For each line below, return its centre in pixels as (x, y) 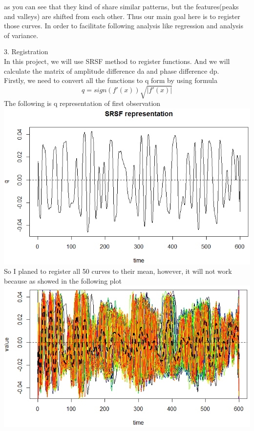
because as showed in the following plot (63, 280)
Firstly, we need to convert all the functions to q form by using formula (111, 80)
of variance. (21, 35)
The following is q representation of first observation (82, 103)
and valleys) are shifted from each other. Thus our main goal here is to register (122, 16)
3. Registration (26, 51)
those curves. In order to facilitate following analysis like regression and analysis (124, 26)
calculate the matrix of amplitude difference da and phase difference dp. (112, 71)
